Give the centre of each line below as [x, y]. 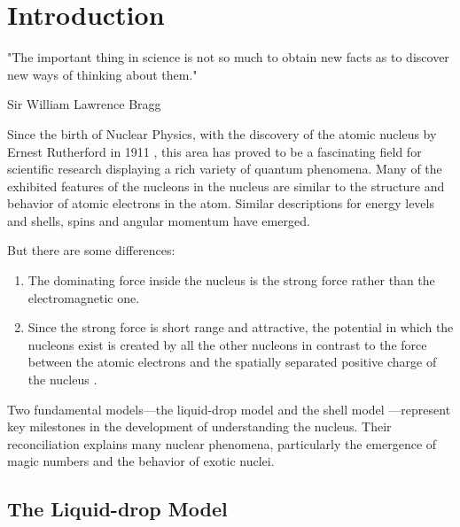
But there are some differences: [91, 250]
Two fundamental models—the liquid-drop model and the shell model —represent [229, 409]
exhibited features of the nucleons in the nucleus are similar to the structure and [226, 186]
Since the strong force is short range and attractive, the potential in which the [241, 327]
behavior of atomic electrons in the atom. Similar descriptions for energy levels [221, 203]
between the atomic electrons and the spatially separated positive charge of [232, 362]
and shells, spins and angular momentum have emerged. [159, 220]
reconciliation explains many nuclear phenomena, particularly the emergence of [222, 443]
